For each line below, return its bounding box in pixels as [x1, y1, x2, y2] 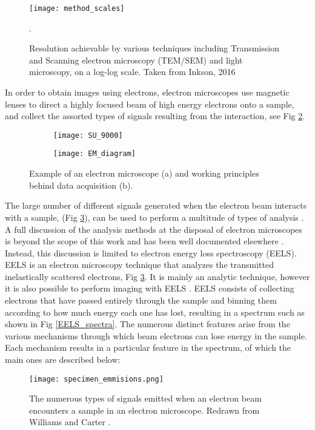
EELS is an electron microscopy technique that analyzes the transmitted [5, 258, 274, 271]
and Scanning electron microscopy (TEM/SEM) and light [29, 53, 243, 66]
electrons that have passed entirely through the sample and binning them [5, 294, 277, 307]
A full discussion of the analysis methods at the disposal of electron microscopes [5, 223, 302, 235]
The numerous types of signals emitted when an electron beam [29, 392, 262, 405]
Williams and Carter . [29, 415, 111, 428]
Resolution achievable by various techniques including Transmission [29, 42, 279, 54]
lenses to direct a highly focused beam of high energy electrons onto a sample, [5, 97, 294, 110]
